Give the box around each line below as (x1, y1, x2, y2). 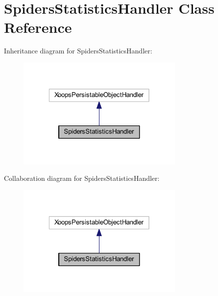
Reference (4, 17, 72, 37)
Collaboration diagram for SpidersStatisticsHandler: (4, 173, 160, 183)
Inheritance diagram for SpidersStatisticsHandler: (4, 46, 152, 56)
